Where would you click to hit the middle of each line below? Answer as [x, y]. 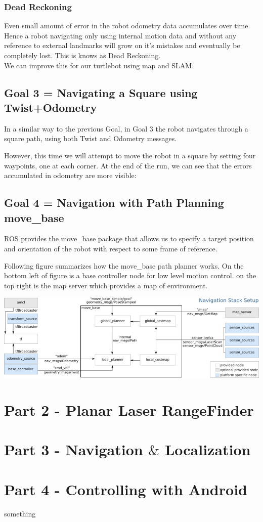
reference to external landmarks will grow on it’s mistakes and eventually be [122, 45]
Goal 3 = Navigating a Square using [101, 92]
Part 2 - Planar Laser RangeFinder [129, 410]
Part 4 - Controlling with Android [126, 489]
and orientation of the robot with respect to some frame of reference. [111, 248]
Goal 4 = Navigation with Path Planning [114, 203]
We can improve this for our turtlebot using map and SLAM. [99, 65]
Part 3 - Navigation [74, 449]
